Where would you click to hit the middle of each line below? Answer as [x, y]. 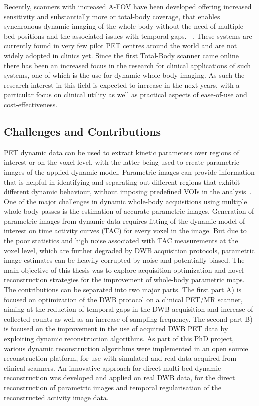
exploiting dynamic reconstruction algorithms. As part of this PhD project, [119, 339]
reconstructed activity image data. [56, 397]
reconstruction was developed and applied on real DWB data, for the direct [120, 378]
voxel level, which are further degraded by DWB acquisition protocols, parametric [129, 250]
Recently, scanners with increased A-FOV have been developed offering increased [128, 6]
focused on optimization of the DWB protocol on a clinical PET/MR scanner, [123, 299]
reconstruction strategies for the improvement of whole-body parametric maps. [124, 280]
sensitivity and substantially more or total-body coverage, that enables [112, 16]
